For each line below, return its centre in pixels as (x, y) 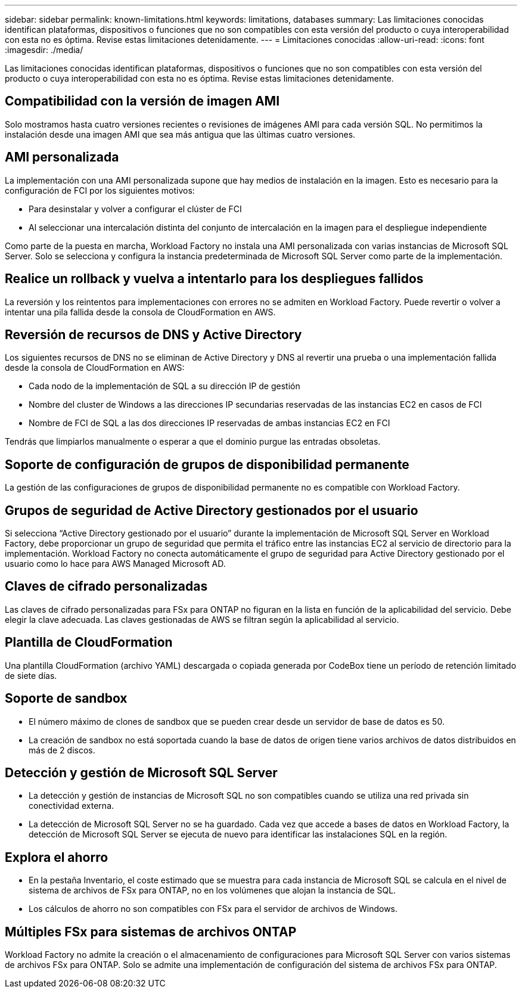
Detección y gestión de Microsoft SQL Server (141, 773)
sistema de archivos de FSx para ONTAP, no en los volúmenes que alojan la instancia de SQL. (212, 890)
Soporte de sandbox (66, 699)
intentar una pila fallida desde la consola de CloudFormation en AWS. (140, 312)
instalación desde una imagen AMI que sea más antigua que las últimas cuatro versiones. (180, 134)
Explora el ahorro (57, 857)
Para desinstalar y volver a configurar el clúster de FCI (135, 209)
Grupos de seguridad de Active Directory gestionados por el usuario (212, 510)
